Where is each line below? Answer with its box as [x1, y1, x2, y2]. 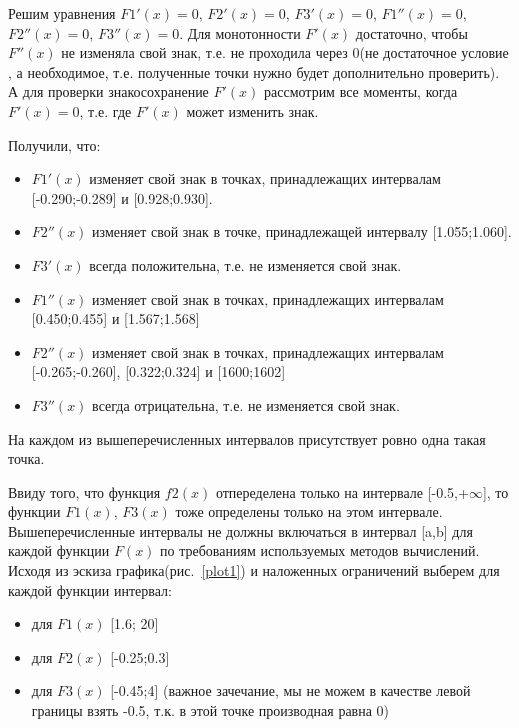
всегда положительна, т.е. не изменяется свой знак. [89, 254, 402, 275]
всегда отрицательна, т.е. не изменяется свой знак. [92, 394, 400, 415]
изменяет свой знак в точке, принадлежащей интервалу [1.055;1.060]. [92, 221, 512, 242]
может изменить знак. [186, 100, 319, 121]
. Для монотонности [179, 22, 301, 43]
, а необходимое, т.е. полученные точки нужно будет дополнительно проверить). [8, 61, 500, 82]
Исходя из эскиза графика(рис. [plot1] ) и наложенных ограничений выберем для [8, 560, 500, 581]
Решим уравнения [8, 3, 116, 23]
